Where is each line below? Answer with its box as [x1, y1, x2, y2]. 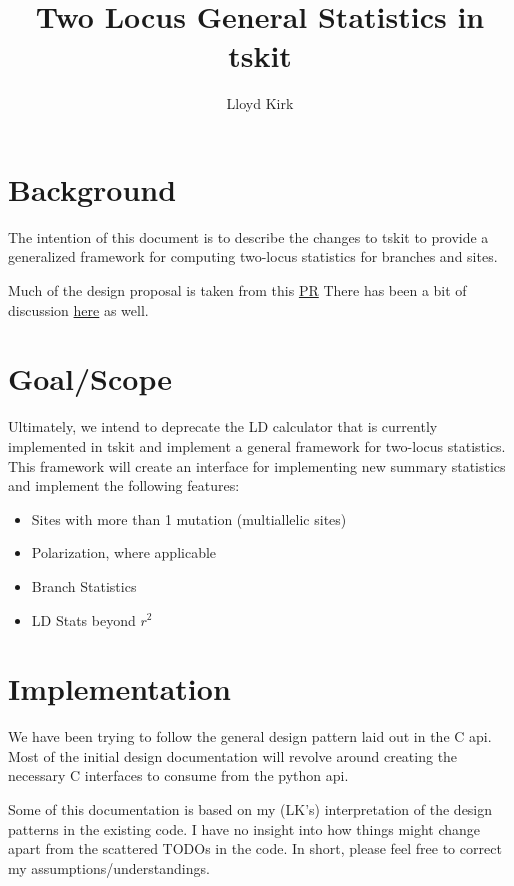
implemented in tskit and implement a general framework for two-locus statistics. [8, 435, 506, 456]
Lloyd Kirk [226, 93, 294, 114]
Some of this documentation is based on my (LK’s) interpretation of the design [8, 799, 493, 819]
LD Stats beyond [31, 609, 136, 630]
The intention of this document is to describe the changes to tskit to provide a [8, 226, 489, 247]
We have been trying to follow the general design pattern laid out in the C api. [8, 726, 492, 747]
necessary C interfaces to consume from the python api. [8, 765, 349, 786]
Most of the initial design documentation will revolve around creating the [8, 745, 458, 766]
